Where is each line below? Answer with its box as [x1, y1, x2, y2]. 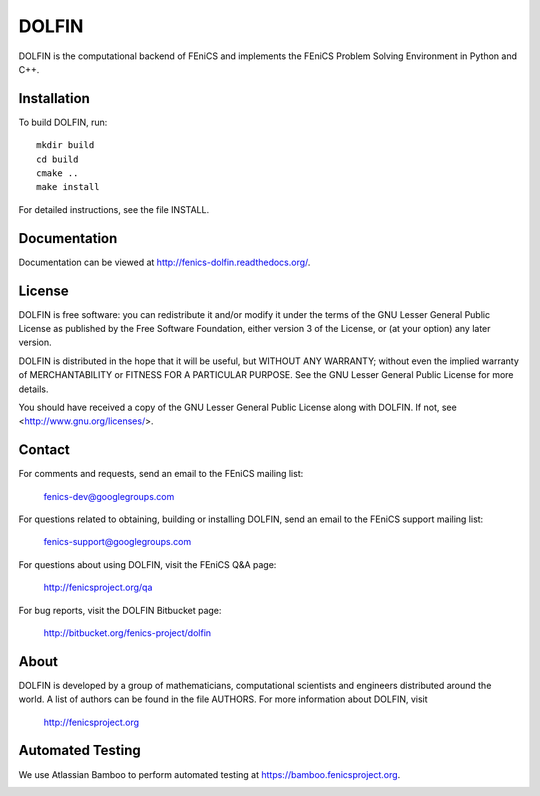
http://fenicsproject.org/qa [43, 581, 153, 594]
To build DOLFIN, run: [18, 116, 108, 128]
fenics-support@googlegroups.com [43, 536, 192, 548]
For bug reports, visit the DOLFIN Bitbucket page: [18, 604, 222, 616]
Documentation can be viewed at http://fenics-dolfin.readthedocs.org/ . [18, 256, 311, 268]
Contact [18, 441, 70, 459]
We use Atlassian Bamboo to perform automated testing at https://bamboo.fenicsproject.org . [18, 768, 401, 780]
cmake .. [36, 168, 79, 179]
